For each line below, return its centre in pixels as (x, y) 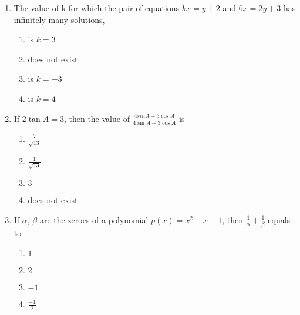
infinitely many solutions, (59, 19)
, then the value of (97, 118)
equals (279, 219)
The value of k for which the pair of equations (97, 8)
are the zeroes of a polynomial (94, 219)
